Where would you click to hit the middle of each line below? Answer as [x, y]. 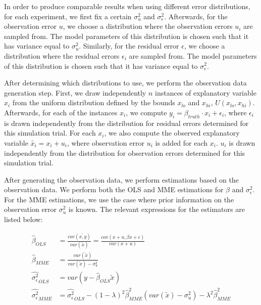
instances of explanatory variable [205, 92]
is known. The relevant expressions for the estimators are [156, 209]
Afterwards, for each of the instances [61, 112]
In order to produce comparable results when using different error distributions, [127, 6]
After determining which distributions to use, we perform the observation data [125, 83]
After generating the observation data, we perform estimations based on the [121, 179]
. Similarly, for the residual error [129, 46]
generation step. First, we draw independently [75, 92]
